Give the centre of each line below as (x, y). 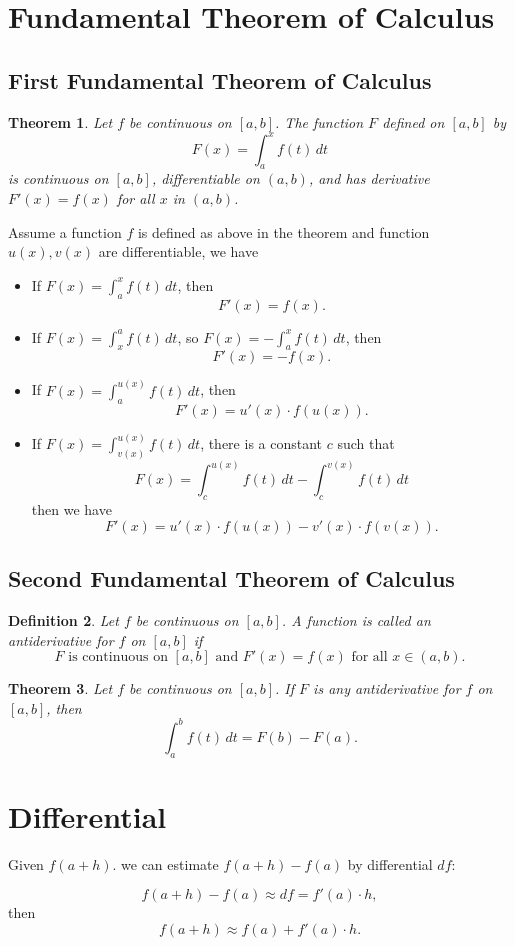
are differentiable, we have (178, 251)
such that (366, 443)
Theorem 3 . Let (60, 688)
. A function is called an (356, 620)
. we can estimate (165, 863)
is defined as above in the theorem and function (283, 231)
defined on (413, 121)
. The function (319, 121)
